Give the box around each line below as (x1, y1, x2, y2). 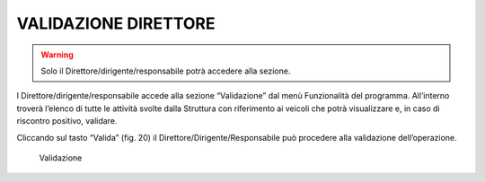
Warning (40, 49, 74, 60)
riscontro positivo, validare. (16, 116, 118, 126)
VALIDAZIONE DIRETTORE (16, 13, 216, 33)
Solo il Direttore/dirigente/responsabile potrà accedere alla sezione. (40, 65, 291, 76)
